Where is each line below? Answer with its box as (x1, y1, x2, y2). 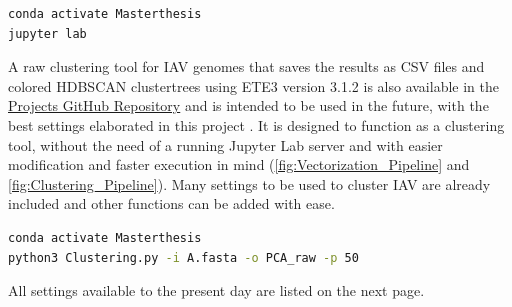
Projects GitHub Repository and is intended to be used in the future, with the (8, 95, 489, 116)
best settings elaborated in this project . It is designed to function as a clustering (8, 114, 505, 135)
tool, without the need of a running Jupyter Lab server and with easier (8, 134, 443, 155)
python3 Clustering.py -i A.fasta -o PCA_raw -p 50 (8, 250, 359, 265)
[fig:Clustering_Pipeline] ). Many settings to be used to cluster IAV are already (8, 173, 491, 194)
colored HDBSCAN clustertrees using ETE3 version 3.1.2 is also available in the (8, 75, 499, 96)
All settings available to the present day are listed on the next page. (8, 280, 425, 301)
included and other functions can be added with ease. (8, 193, 335, 214)
